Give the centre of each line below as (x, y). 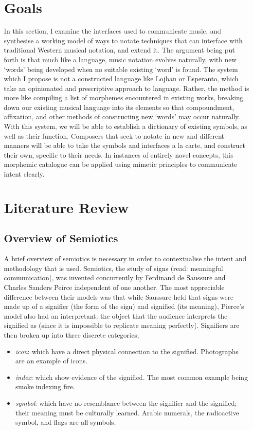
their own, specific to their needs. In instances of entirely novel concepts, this (119, 154)
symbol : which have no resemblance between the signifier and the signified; (126, 403)
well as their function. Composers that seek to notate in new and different (114, 135)
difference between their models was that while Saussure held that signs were (119, 296)
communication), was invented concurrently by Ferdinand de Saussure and (115, 278)
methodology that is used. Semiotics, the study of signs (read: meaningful (114, 268)
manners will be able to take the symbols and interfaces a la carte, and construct (125, 145)
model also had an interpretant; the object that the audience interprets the (116, 315)
